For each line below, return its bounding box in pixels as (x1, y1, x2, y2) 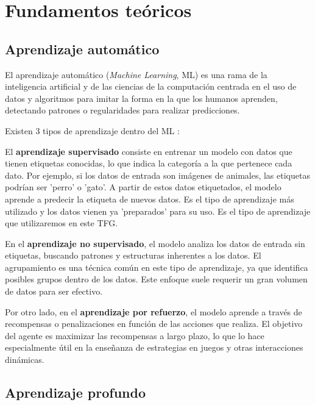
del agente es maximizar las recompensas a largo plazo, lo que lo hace (5, 329, 264, 342)
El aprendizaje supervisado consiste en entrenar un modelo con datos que (5, 145, 292, 157)
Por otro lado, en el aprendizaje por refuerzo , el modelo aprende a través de (5, 305, 302, 318)
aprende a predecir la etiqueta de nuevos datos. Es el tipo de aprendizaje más (5, 192, 294, 205)
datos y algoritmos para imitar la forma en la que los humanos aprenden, (5, 91, 278, 104)
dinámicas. (5, 353, 44, 366)
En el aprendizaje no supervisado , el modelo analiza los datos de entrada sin (5, 237, 305, 249)
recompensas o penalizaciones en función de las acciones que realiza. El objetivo (5, 317, 303, 330)
